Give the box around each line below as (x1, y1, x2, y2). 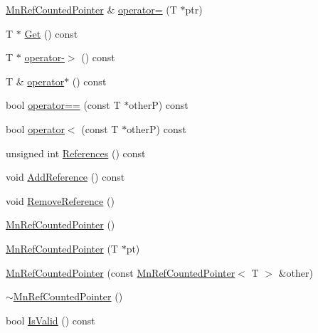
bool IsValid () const (6, 312, 95, 327)
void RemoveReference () (6, 193, 115, 208)
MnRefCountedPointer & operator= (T (6, 2, 177, 16)
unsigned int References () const (6, 145, 146, 160)
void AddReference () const (6, 169, 125, 184)
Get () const (24, 26, 78, 41)
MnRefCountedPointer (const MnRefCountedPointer (6, 265, 235, 280)
